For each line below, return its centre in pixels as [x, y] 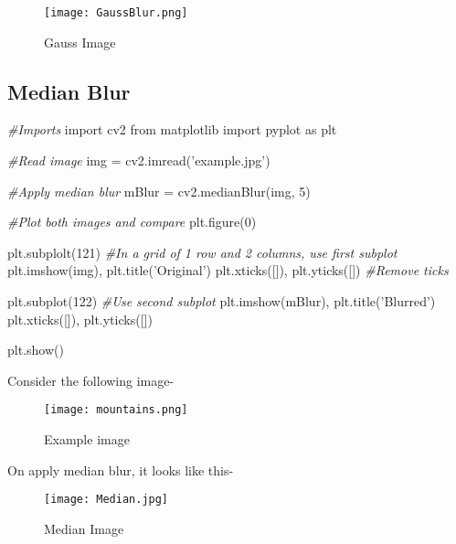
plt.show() [36, 350]
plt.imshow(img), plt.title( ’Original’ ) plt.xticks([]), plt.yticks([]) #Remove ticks [228, 270]
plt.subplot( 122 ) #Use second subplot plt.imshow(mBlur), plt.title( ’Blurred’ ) [222, 301]
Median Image [84, 528]
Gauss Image [80, 42]
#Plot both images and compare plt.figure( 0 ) [132, 222]
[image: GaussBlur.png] [116, 13]
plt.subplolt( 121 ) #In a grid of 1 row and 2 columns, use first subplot [202, 252]
